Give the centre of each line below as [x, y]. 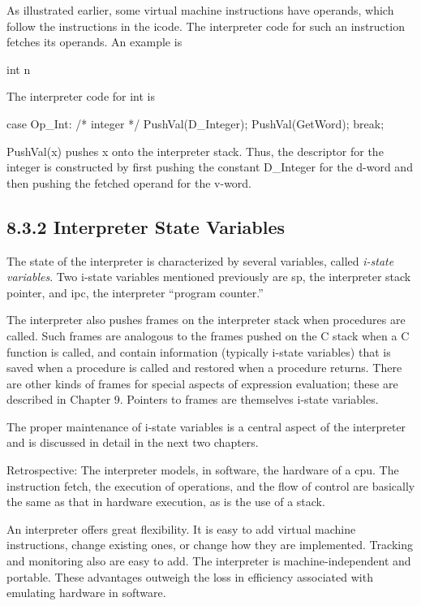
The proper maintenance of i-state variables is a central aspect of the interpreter [206, 426]
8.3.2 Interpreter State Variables [146, 226]
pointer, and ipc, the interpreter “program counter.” [135, 292]
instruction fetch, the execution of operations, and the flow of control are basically [211, 485]
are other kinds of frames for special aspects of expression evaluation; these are [202, 383]
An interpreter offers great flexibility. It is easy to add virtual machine [181, 528]
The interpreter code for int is [81, 96]
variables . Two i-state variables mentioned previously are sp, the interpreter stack [209, 277]
